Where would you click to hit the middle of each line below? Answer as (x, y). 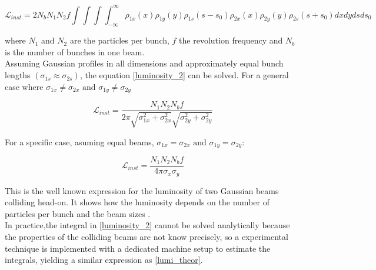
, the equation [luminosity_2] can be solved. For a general (184, 75)
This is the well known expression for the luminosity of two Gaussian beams (142, 190)
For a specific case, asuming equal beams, (79, 141)
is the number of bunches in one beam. (75, 51)
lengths (18, 75)
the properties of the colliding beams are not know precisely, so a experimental (147, 236)
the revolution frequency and (231, 40)
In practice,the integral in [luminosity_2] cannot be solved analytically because (147, 225)
